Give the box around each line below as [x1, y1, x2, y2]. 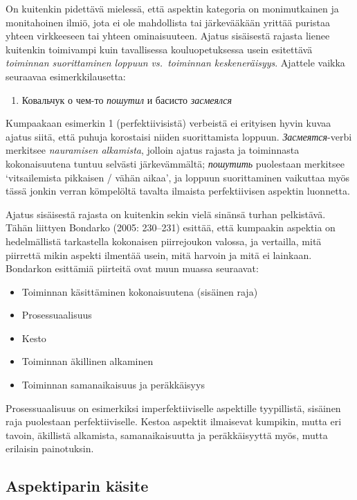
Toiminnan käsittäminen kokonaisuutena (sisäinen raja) [21, 284, 258, 298]
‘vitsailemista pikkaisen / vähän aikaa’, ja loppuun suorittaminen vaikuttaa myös [6, 170, 350, 184]
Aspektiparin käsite [6, 475, 149, 497]
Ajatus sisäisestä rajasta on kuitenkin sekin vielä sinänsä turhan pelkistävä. [6, 206, 326, 221]
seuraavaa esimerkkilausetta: [6, 69, 126, 83]
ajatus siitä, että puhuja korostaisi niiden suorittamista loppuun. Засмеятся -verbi [6, 129, 352, 143]
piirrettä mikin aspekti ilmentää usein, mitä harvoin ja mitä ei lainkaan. [6, 247, 312, 262]
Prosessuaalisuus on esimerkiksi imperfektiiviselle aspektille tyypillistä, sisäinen [6, 400, 341, 415]
